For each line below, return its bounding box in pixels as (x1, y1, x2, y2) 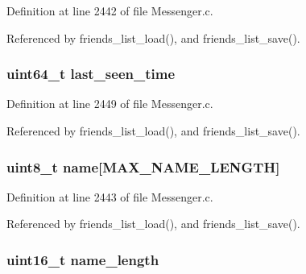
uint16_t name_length (6, 249, 159, 269)
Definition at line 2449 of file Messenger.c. (6, 95, 213, 112)
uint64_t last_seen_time (6, 64, 176, 84)
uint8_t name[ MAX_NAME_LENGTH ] (6, 156, 280, 176)
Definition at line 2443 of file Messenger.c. (6, 188, 213, 205)
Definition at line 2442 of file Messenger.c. (6, 2, 213, 19)
